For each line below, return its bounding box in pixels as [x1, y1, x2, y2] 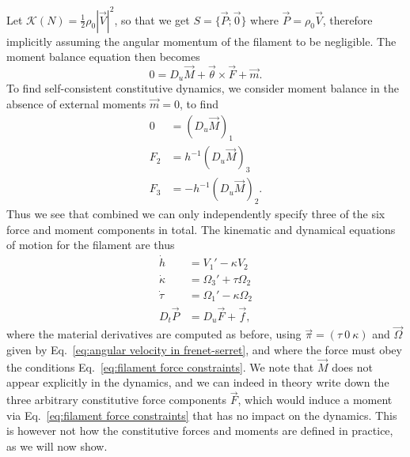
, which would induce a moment [237, 391, 393, 408]
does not [332, 358, 373, 375]
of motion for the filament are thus [6, 236, 175, 253]
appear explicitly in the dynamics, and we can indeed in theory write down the [6, 374, 389, 391]
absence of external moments [6, 95, 146, 111]
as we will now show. [6, 438, 108, 454]
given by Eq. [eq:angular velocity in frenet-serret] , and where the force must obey [6, 342, 402, 357]
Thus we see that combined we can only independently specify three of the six [6, 206, 385, 222]
